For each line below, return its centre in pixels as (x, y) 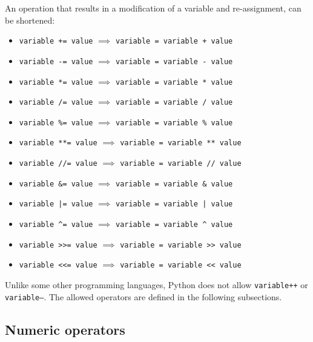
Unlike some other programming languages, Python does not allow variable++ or (156, 285)
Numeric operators (65, 329)
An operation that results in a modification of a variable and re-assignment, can (153, 8)
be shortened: (30, 20)
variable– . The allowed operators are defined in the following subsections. (143, 296)
